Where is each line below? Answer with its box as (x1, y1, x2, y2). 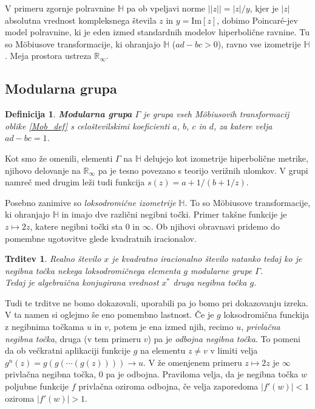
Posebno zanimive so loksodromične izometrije (5, 196, 176, 208)
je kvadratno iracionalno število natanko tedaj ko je (112, 252, 302, 265)
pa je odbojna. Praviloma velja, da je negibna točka (106, 368, 299, 380)
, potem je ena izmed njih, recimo (108, 320, 234, 333)
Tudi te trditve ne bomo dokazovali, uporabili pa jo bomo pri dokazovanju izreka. (5, 296, 308, 309)
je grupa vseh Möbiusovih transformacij (143, 108, 290, 120)
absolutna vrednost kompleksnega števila (5, 13, 157, 26)
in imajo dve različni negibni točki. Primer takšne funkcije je (61, 208, 287, 221)
